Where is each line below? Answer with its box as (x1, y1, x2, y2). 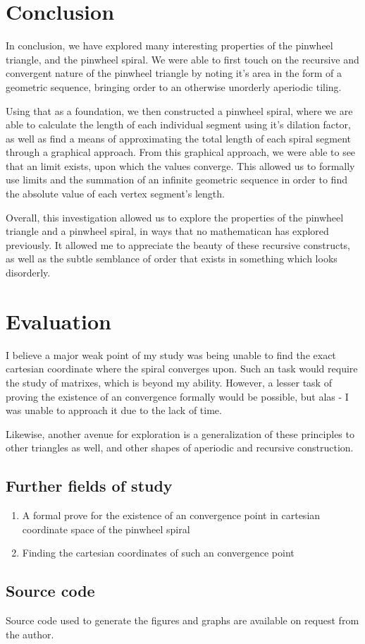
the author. (6, 626, 54, 641)
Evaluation (6, 306, 111, 335)
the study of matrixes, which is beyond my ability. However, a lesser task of (6, 375, 332, 389)
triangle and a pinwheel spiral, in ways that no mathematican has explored (6, 224, 329, 238)
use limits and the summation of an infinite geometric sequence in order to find (6, 172, 347, 187)
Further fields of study (6, 475, 173, 497)
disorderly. (6, 265, 51, 280)
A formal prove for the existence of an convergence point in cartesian (22, 508, 321, 523)
